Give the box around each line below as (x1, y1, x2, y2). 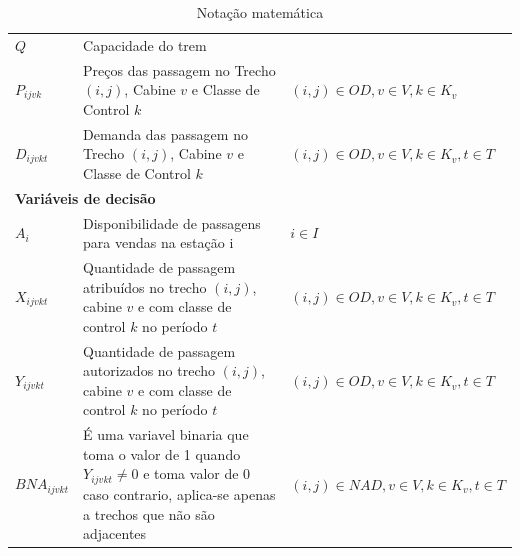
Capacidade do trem (83, 34, 207, 55)
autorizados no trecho (83, 360, 216, 381)
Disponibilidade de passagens (83, 212, 261, 233)
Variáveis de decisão (15, 187, 156, 208)
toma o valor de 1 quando (83, 443, 241, 464)
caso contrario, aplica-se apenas (83, 483, 276, 504)
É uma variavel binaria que (83, 424, 249, 445)
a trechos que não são (83, 503, 215, 524)
